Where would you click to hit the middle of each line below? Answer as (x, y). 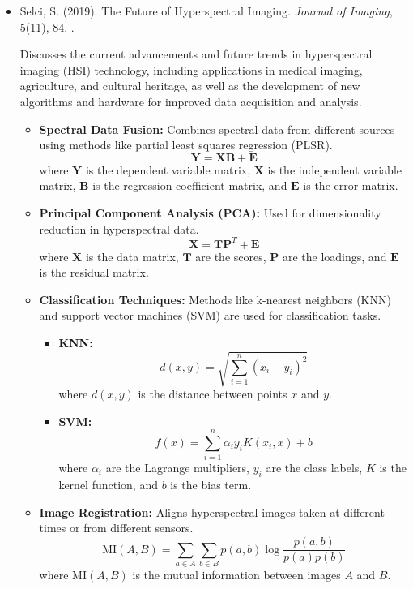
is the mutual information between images (236, 574)
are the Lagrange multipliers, (178, 468)
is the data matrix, (132, 256)
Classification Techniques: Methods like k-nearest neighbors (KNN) (215, 299)
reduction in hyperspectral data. (119, 228)
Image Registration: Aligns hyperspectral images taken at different (212, 512)
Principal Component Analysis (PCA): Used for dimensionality (210, 212)
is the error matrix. (351, 185)
